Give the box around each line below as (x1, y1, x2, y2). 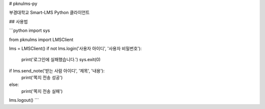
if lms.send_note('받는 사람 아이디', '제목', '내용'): (9, 67, 105, 73)
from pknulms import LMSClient (9, 37, 74, 43)
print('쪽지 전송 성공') (21, 75, 63, 81)
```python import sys (9, 27, 50, 34)
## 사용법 (9, 19, 28, 24)
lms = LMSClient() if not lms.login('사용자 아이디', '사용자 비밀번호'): (9, 45, 142, 51)
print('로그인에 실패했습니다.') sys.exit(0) (21, 57, 101, 63)
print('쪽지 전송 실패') (21, 88, 63, 94)
